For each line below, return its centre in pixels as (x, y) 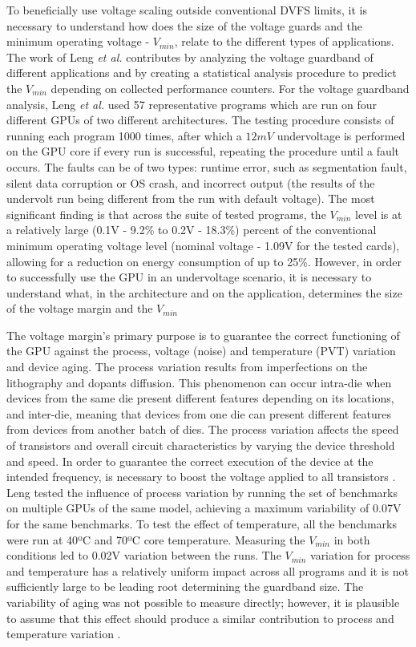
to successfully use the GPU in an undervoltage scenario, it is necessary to (189, 277)
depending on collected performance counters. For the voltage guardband (230, 88)
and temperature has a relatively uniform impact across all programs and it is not (208, 570)
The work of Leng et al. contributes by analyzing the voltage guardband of (190, 57)
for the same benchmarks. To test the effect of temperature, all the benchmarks (202, 524)
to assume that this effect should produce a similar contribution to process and (200, 618)
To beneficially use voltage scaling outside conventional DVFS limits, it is (187, 10)
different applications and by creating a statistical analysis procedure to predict (202, 73)
